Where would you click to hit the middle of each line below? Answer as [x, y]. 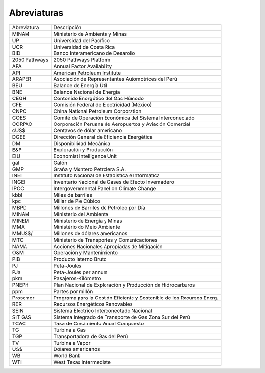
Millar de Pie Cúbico [77, 201]
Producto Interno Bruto [80, 259]
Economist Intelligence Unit [85, 156]
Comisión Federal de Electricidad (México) [103, 104]
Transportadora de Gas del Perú [91, 336]
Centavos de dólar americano [88, 130]
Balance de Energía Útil [80, 85]
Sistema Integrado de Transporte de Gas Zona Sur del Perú [122, 317]
